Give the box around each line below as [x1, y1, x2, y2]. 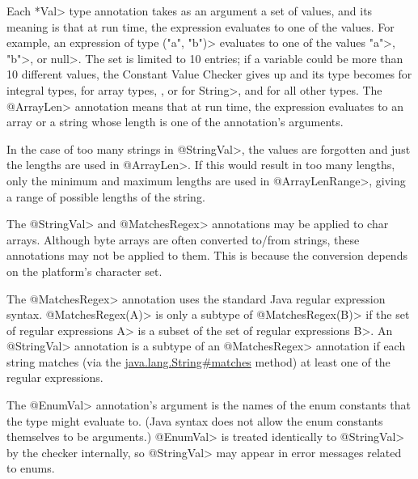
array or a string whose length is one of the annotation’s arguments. [6, 113, 344, 130]
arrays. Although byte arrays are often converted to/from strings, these [6, 231, 360, 248]
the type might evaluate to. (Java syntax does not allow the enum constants [6, 412, 383, 429]
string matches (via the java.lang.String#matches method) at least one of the [6, 353, 391, 370]
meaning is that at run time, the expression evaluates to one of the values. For [6, 18, 395, 35]
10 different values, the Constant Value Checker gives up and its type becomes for [6, 66, 412, 83]
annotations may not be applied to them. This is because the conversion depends [6, 247, 407, 264]
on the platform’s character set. [6, 262, 163, 279]
